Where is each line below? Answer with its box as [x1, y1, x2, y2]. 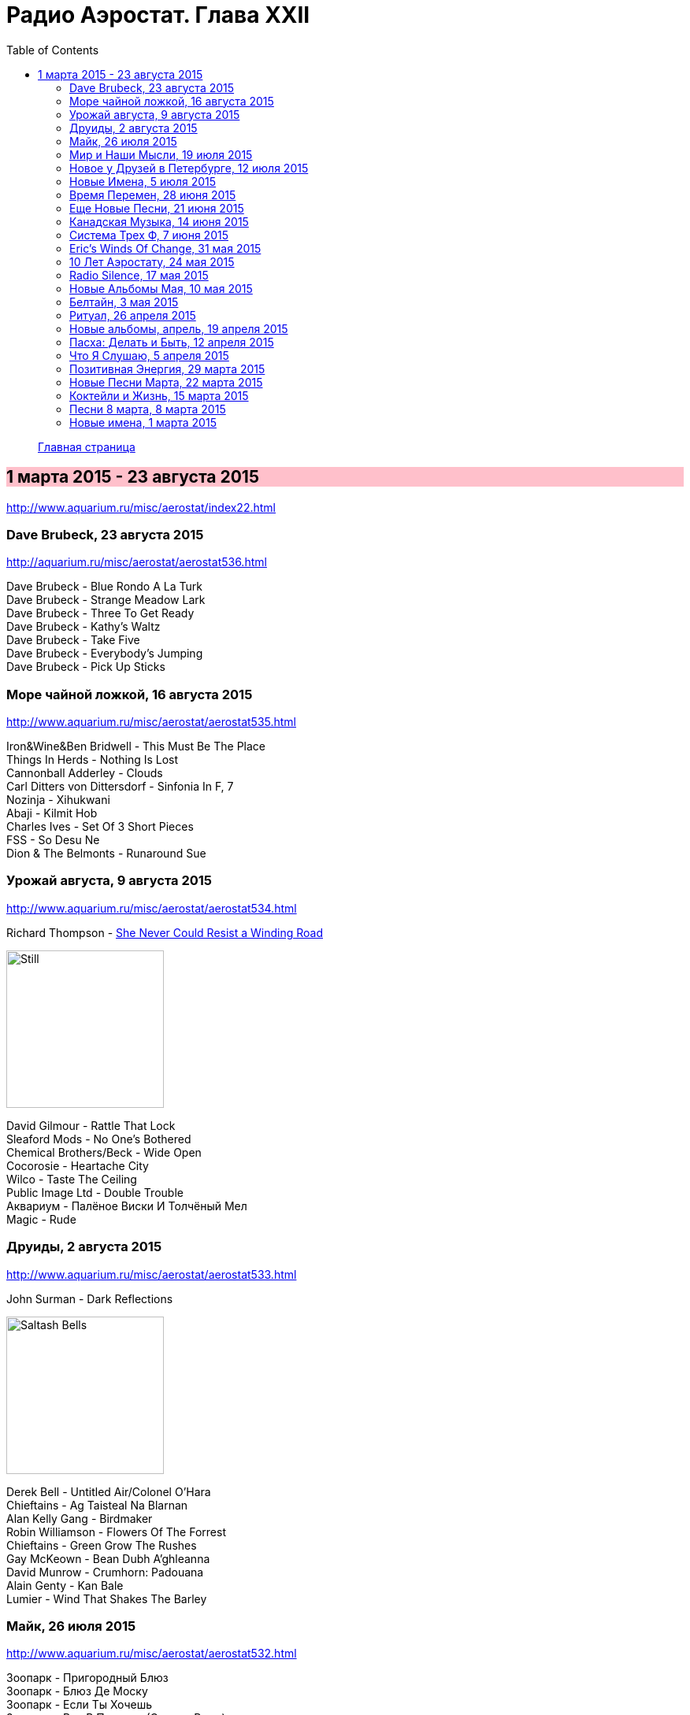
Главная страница [38, 439, 135, 454]
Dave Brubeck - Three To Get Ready [6, 606, 195, 620]
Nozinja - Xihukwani [6, 793, 110, 807]
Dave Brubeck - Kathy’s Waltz [6, 620, 161, 634]
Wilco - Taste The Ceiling [6, 1172, 137, 1186]
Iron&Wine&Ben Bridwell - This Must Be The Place [6, 739, 265, 754]
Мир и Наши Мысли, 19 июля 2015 [69, 147, 253, 161]
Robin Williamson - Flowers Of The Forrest [6, 1524, 226, 1539]
